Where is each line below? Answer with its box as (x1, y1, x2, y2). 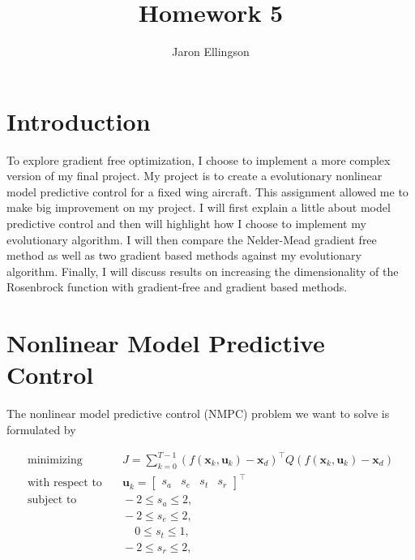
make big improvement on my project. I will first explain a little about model (6, 199, 391, 216)
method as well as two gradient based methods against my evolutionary (6, 247, 362, 264)
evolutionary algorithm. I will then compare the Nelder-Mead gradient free (6, 230, 377, 248)
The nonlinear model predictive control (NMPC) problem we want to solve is (6, 405, 390, 422)
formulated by (6, 420, 76, 437)
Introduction (6, 104, 151, 137)
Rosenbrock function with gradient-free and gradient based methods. (6, 278, 348, 295)
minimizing (28, 454, 83, 467)
